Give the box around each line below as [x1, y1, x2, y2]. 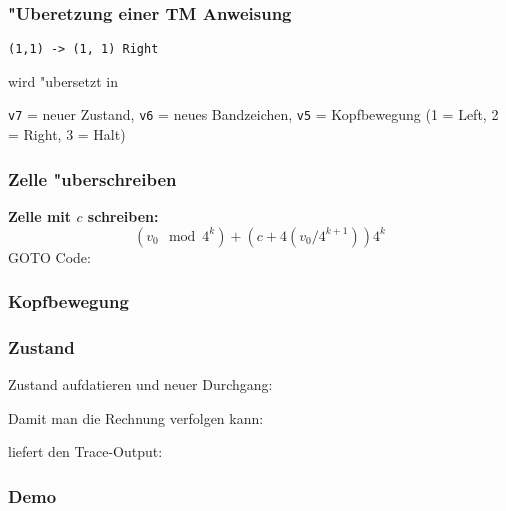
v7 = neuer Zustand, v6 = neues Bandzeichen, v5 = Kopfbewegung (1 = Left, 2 [8, 104, 499, 125]
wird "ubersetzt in [8, 70, 119, 91]
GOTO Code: [8, 246, 91, 267]
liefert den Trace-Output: [8, 441, 163, 462]
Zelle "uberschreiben [8, 166, 177, 191]
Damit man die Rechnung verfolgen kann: [8, 407, 264, 428]
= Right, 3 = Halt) [8, 124, 126, 145]
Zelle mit [8, 205, 72, 226]
